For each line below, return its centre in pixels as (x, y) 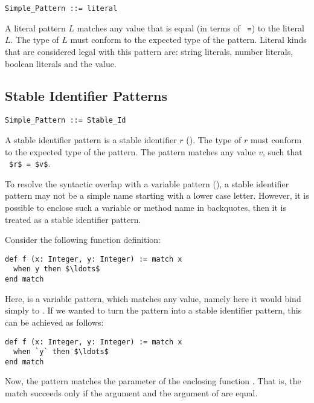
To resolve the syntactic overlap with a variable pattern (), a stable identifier (147, 183)
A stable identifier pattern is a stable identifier (91, 139)
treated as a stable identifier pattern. (73, 219)
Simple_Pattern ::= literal (61, 8)
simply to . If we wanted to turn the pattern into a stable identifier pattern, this (153, 310)
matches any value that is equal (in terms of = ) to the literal (191, 27)
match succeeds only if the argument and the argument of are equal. (131, 393)
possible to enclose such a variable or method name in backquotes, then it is (146, 207)
